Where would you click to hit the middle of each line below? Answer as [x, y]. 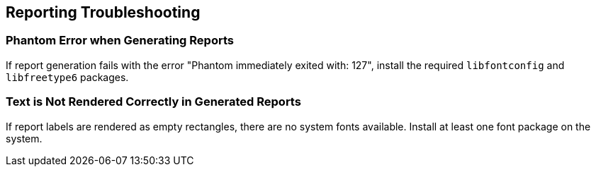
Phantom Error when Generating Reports [120, 41]
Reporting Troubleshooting [103, 12]
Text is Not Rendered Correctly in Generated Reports [153, 102]
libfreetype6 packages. [67, 77]
